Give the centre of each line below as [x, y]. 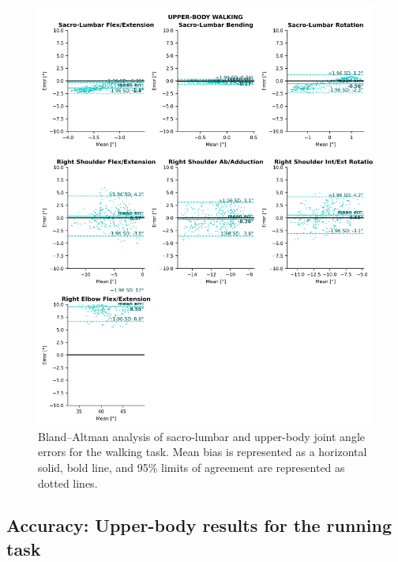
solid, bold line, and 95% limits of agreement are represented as [191, 467]
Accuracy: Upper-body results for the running [199, 525]
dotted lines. [68, 483]
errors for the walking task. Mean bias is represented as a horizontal [203, 452]
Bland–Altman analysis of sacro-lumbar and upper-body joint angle [201, 436]
